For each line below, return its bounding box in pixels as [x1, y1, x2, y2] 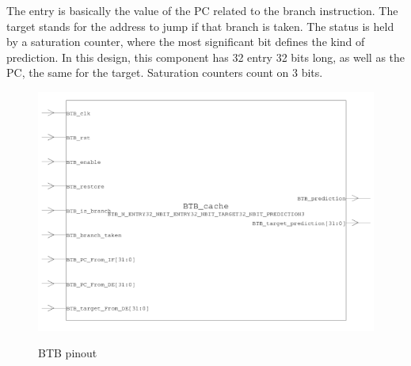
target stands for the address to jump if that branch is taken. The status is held [6, 17, 394, 34]
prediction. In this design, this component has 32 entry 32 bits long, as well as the [6, 48, 405, 65]
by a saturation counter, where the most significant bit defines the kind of [6, 33, 365, 50]
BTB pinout [38, 345, 97, 361]
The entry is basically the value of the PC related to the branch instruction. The [6, 2, 398, 18]
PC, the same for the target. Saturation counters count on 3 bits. [6, 64, 323, 81]
